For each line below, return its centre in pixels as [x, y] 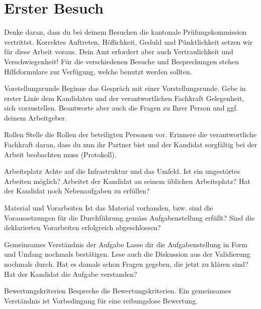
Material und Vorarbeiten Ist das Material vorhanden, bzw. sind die [109, 208]
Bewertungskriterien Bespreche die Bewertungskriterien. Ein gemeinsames [118, 291]
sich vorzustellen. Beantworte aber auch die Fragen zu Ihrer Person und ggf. [121, 108]
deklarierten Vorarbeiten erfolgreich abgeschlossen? [82, 227]
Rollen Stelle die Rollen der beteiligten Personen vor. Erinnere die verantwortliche [130, 134]
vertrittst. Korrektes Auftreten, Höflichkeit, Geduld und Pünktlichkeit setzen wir [128, 41]
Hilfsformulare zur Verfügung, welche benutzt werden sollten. [98, 71]
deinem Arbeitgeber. [35, 117]
